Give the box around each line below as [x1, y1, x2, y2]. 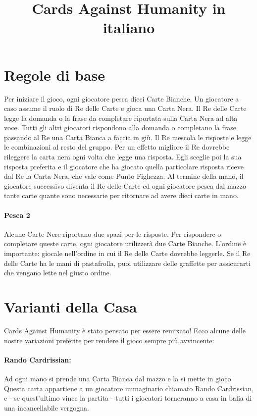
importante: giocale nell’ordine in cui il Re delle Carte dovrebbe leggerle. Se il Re [4, 248, 251, 259]
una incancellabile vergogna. [4, 402, 89, 413]
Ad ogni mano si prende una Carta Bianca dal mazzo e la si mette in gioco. [4, 373, 233, 383]
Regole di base [4, 64, 105, 85]
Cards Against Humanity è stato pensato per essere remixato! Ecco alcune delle [4, 325, 246, 335]
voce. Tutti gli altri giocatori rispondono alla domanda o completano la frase [4, 122, 236, 133]
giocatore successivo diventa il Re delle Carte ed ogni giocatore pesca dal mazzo [4, 180, 246, 191]
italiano [103, 17, 155, 38]
